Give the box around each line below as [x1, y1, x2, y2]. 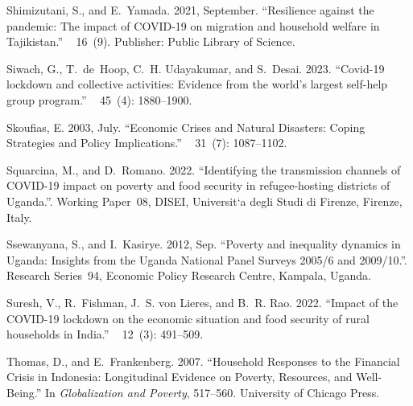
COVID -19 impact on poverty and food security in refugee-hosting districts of [6, 177, 390, 194]
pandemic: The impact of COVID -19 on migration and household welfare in [6, 17, 380, 34]
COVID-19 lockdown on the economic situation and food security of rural [6, 310, 370, 326]
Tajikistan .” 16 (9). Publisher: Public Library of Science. [6, 33, 295, 50]
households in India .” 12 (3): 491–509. [6, 326, 204, 342]
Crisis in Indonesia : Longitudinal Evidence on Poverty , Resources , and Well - [6, 368, 382, 385]
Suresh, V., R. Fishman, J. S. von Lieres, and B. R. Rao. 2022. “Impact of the [6, 293, 399, 310]
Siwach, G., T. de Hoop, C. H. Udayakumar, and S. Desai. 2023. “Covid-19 [6, 59, 385, 76]
